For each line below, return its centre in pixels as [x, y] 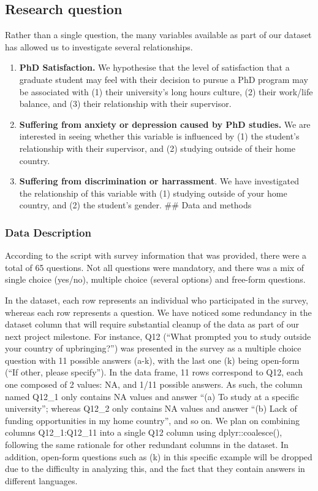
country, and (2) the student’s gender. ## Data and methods [135, 205]
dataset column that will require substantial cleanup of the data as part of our [152, 324]
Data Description [48, 232]
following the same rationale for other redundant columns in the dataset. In [147, 445]
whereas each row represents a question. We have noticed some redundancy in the [158, 312]
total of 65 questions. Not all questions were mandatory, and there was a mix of [155, 267]
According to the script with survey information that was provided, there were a [156, 255]
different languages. [41, 480]
